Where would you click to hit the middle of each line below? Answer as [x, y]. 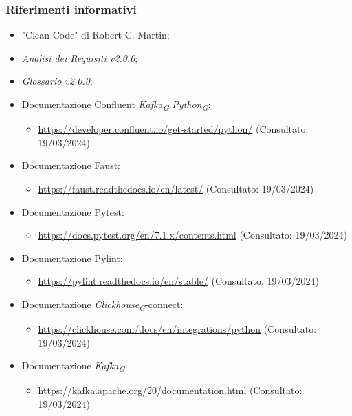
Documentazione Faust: [71, 165]
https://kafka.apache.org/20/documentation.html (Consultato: [170, 390]
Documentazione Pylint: [72, 258]
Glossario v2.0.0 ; [57, 81]
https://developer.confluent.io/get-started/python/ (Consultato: [173, 129]
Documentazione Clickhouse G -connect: [102, 305]
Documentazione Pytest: [73, 211]
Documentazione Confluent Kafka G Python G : [116, 105]
